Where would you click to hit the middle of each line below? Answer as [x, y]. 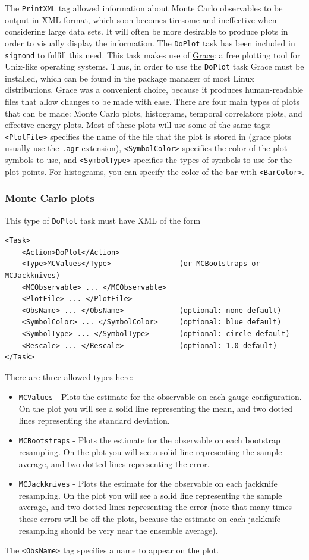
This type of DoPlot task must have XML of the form [103, 220]
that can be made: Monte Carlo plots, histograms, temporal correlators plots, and [154, 113]
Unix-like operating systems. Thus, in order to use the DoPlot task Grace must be [154, 66]
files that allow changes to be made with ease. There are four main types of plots [152, 101]
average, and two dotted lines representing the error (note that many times [155, 507]
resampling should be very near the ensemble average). [118, 530]
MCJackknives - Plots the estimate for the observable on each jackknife [148, 484]
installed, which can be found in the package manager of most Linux [130, 78]
